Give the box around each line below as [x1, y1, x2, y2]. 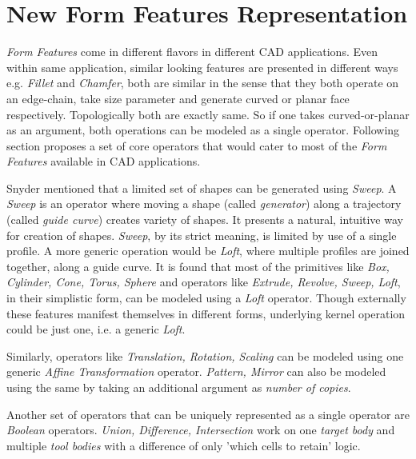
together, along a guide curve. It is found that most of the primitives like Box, [6, 257, 390, 274]
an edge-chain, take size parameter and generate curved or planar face [6, 90, 350, 106]
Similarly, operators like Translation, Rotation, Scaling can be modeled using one [6, 347, 404, 364]
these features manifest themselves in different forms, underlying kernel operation [6, 305, 406, 321]
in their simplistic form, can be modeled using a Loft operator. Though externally [6, 289, 406, 306]
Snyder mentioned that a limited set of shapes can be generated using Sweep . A [6, 179, 397, 196]
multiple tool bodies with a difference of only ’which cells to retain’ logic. [6, 437, 361, 453]
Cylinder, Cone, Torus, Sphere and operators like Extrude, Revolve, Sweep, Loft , [6, 273, 401, 290]
